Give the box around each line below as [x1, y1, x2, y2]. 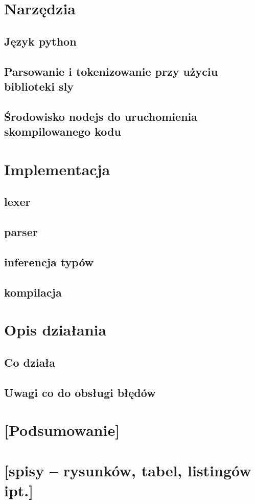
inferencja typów [4, 254, 94, 269]
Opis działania [4, 319, 107, 340]
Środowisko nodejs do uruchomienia [4, 108, 198, 124]
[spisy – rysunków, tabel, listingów [4, 459, 251, 480]
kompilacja [4, 284, 62, 300]
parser [4, 224, 38, 240]
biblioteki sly [4, 78, 74, 94]
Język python [4, 33, 77, 49]
